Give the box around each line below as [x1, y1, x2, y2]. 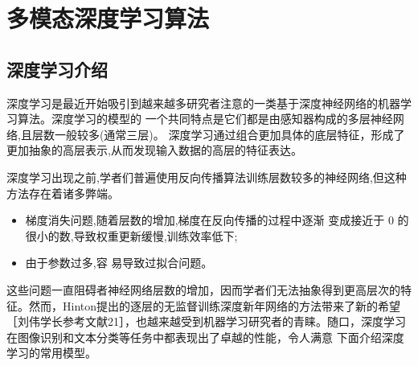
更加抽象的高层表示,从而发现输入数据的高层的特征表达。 [6, 142, 302, 158]
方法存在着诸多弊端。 [6, 184, 119, 201]
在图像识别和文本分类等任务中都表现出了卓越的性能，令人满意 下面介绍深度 [6, 328, 404, 345]
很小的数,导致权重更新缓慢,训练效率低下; [25, 227, 238, 244]
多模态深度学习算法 [6, 2, 210, 35]
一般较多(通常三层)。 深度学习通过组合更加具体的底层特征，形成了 [54, 125, 405, 142]
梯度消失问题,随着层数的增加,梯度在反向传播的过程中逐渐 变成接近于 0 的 [25, 212, 409, 228]
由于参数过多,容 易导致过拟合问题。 [25, 254, 213, 271]
